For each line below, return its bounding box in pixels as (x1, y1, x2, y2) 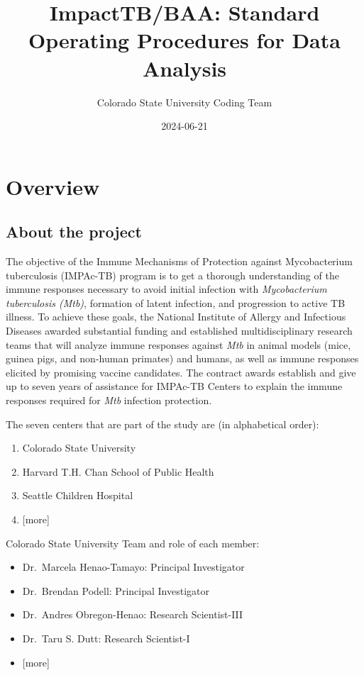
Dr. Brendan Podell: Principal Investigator (22, 583, 209, 598)
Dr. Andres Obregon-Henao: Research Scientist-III (22, 607, 243, 622)
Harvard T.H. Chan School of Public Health (22, 464, 214, 479)
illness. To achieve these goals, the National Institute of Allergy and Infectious (6, 309, 346, 324)
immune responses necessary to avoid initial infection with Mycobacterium (6, 281, 327, 296)
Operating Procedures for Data (28, 26, 341, 55)
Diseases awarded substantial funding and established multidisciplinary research (6, 323, 353, 338)
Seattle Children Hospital (22, 488, 133, 503)
